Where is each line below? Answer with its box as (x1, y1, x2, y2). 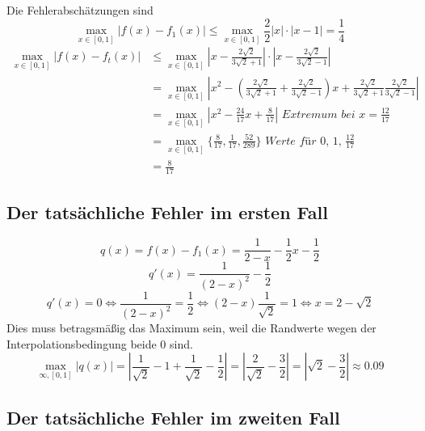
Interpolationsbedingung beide (6, 335, 157, 352)
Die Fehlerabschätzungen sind (6, 2, 154, 18)
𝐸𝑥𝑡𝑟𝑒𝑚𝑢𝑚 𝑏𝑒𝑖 (281, 108, 356, 120)
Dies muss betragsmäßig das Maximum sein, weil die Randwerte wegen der (6, 319, 377, 336)
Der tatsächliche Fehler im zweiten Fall (6, 404, 340, 429)
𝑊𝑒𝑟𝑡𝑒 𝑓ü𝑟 (265, 135, 317, 147)
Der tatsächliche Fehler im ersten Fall (6, 199, 328, 224)
